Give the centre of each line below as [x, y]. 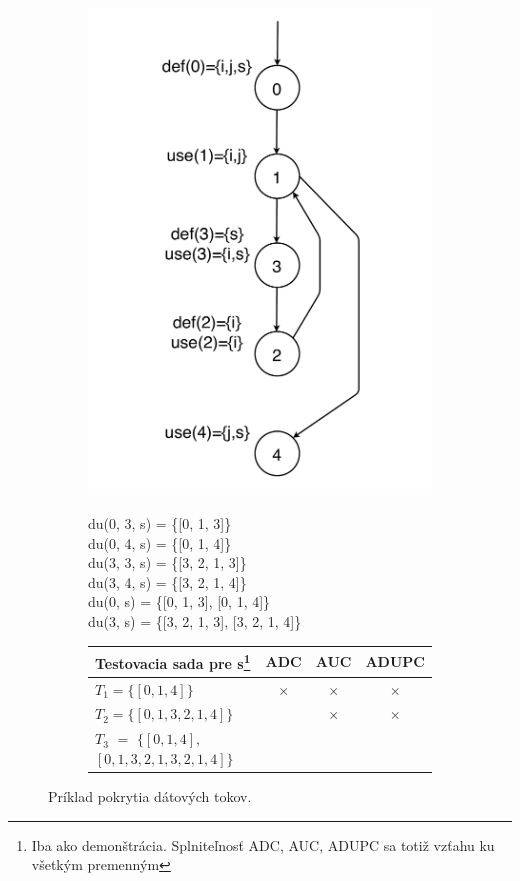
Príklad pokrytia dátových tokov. [150, 795]
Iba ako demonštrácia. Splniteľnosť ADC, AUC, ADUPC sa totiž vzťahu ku [263, 844]
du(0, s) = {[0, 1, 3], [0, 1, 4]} [179, 601]
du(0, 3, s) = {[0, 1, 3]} [160, 523]
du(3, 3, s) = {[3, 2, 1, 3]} [167, 562]
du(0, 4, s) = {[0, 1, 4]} [160, 542]
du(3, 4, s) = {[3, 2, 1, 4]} [167, 581]
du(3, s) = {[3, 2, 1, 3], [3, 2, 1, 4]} [195, 620]
